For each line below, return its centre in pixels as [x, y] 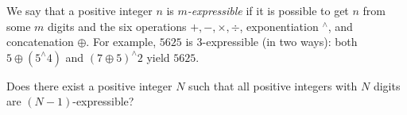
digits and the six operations [117, 26]
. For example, [121, 42]
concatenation [40, 42]
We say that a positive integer [79, 10]
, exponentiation [279, 26]
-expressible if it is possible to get [268, 10]
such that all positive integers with [273, 85]
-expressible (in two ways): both [280, 42]
